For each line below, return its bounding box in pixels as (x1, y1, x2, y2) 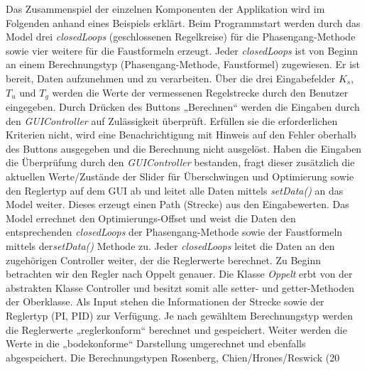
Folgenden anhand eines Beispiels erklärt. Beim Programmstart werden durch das (6, 15, 361, 30)
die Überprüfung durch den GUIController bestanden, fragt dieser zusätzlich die (6, 155, 355, 170)
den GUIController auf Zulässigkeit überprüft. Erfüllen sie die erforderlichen (6, 113, 338, 128)
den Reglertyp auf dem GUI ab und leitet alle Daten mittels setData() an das (6, 183, 344, 197)
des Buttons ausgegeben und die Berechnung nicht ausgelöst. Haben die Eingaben (6, 141, 362, 156)
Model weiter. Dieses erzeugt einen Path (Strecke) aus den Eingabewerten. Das (6, 197, 349, 212)
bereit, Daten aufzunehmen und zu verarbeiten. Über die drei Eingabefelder (6, 70, 336, 85)
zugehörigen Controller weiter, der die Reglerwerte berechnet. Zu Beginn (6, 252, 322, 267)
